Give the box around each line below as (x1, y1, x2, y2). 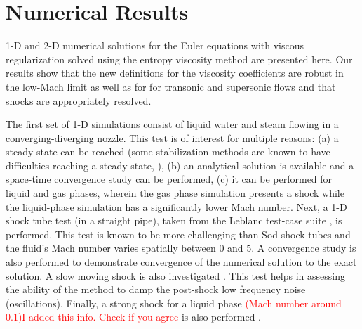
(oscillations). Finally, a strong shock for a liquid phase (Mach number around (6, 295, 342, 310)
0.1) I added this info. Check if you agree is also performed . (6, 309, 261, 324)
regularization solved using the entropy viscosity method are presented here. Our (6, 51, 353, 66)
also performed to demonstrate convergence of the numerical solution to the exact (6, 254, 357, 269)
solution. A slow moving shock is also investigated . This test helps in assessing (6, 268, 345, 283)
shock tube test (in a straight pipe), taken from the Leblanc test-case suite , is (6, 213, 342, 228)
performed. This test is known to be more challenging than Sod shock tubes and (6, 226, 351, 241)
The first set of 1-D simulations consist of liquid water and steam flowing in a (6, 117, 339, 131)
